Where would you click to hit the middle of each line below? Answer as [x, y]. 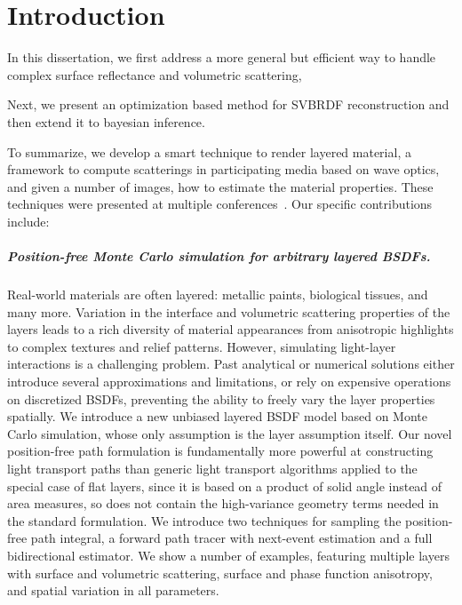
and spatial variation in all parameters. [113, 590]
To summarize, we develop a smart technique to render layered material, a [209, 151]
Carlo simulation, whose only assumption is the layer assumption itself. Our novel [230, 433]
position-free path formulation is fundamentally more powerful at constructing [220, 451]
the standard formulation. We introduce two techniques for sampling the [204, 520]
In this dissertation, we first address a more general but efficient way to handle [222, 57]
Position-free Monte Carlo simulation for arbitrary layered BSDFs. [219, 256]
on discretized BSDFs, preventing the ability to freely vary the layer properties [221, 398]
